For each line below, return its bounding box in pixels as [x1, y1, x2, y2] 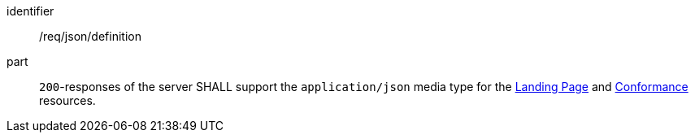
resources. [39, 93, 96, 107]
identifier [7, 4, 54, 18]
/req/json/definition [39, 29, 141, 43]
